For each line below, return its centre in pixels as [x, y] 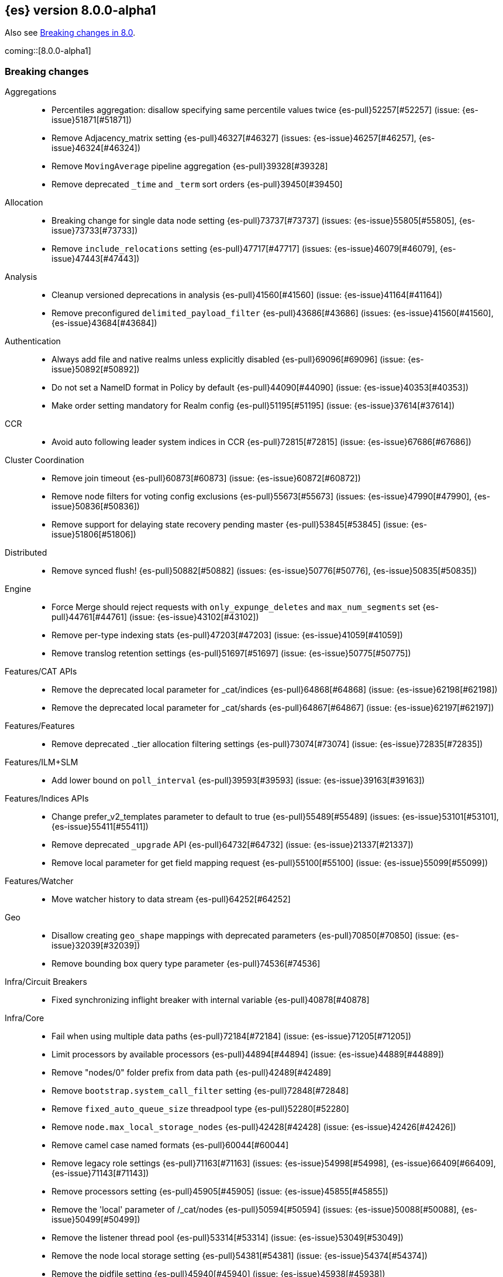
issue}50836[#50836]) [96, 506]
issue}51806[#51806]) [94, 535]
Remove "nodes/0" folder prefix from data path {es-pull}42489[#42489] [192, 1073]
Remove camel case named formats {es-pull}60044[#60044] [170, 1145]
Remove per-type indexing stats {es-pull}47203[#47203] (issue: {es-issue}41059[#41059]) [227, 635]
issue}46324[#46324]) [96, 148]
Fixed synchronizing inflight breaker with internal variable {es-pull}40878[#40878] [211, 1000]
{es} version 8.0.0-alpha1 [80, 10]
